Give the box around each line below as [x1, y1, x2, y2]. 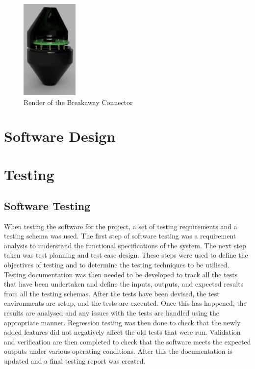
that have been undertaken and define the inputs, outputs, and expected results [4, 279, 244, 289]
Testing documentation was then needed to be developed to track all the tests [4, 269, 238, 279]
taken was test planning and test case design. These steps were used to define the [4, 250, 248, 260]
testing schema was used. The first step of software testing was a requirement [4, 231, 236, 241]
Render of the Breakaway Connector [24, 97, 133, 107]
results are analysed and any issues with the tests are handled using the [4, 307, 220, 317]
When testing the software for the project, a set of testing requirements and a [4, 221, 237, 231]
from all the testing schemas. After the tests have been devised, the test [4, 288, 220, 298]
